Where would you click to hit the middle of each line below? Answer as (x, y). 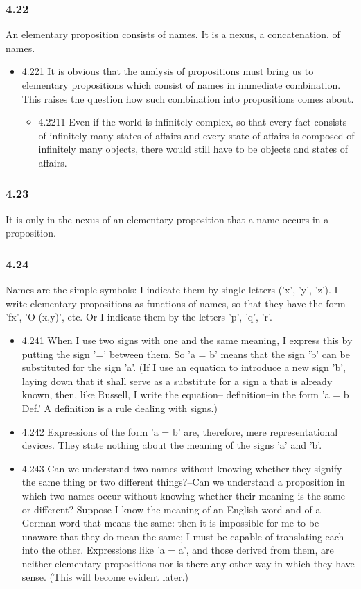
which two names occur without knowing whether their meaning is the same (183, 495)
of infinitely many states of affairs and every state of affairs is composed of (196, 135)
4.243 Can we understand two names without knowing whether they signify (182, 468)
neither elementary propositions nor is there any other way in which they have (188, 563)
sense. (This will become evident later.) (105, 577)
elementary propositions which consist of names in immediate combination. (181, 85)
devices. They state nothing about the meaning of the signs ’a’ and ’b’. (172, 445)
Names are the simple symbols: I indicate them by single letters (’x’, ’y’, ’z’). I (172, 290)
